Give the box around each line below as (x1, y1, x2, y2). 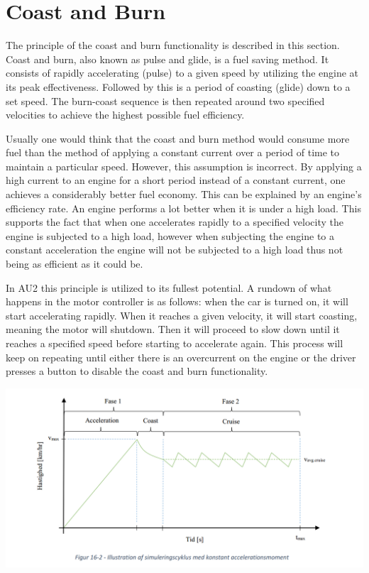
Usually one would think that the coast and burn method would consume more (6, 131, 350, 146)
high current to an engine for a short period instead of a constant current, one (6, 173, 346, 187)
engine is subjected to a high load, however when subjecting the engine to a (6, 228, 335, 243)
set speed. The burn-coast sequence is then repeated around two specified (6, 93, 325, 108)
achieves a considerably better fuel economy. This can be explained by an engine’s (6, 187, 362, 202)
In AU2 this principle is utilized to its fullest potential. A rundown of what (6, 280, 332, 295)
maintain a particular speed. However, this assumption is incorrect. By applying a (6, 158, 362, 173)
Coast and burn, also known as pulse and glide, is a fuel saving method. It (6, 51, 329, 66)
